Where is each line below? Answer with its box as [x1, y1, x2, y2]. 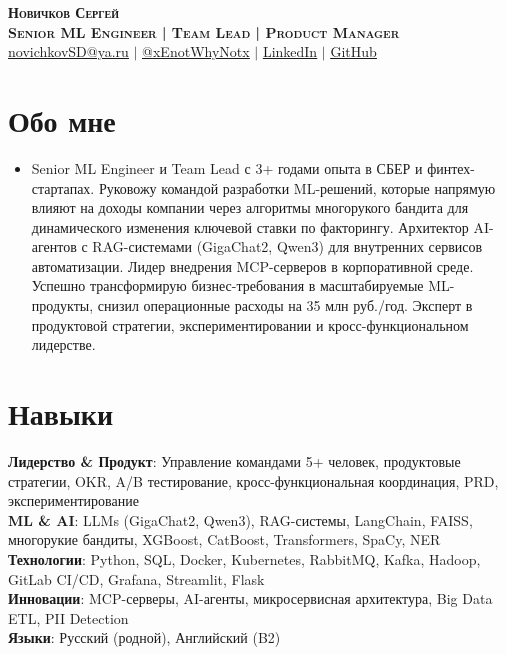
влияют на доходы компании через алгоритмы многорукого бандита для [31, 197, 469, 218]
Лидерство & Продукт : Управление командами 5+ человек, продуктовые [8, 450, 461, 471]
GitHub [330, 41, 377, 62]
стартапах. [31, 177, 95, 198]
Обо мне [8, 99, 116, 140]
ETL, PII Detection [8, 607, 129, 628]
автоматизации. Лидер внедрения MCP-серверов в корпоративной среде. [31, 255, 474, 276]
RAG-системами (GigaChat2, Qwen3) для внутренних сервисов [92, 236, 483, 257]
